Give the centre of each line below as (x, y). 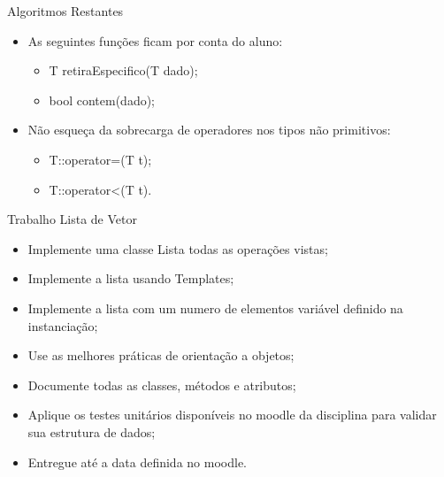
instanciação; (63, 325)
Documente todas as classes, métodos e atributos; (162, 385)
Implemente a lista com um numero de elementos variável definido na (215, 308)
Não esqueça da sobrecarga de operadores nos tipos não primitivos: (209, 130)
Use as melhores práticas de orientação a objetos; (161, 355)
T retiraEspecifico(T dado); (123, 70)
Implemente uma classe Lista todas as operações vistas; (178, 248)
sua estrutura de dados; (92, 431)
